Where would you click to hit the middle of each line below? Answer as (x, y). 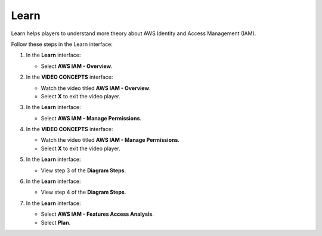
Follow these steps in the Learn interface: (62, 44)
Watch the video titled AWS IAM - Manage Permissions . (110, 140)
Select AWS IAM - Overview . (77, 66)
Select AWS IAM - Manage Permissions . (91, 118)
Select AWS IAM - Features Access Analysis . (97, 214)
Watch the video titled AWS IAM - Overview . (96, 88)
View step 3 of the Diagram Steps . (83, 170)
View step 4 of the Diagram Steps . (83, 192)
